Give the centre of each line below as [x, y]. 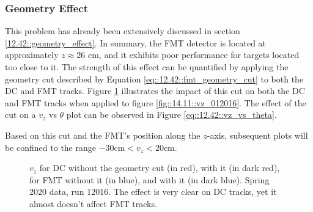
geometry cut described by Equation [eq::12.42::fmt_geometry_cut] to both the [154, 79]
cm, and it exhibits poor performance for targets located [193, 55]
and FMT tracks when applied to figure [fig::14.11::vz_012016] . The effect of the [156, 102]
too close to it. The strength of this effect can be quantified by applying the [147, 67]
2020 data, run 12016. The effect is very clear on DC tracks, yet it [153, 192]
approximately [32, 55]
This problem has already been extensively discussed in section [123, 31]
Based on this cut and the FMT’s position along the [103, 135]
